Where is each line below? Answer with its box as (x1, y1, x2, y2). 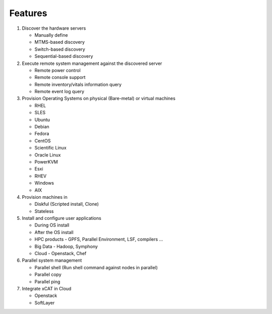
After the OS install (34, 229, 74, 235)
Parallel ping (34, 278, 60, 284)
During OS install (34, 222, 70, 228)
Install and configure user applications (22, 215, 102, 221)
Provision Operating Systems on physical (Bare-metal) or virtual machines (22, 96, 176, 102)
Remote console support (34, 74, 86, 81)
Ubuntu (34, 116, 50, 123)
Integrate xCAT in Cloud (22, 286, 72, 291)
